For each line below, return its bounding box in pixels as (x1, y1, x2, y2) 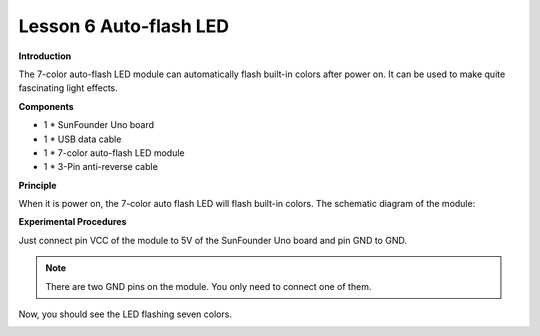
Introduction (18, 50, 72, 62)
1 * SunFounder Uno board (43, 119, 155, 131)
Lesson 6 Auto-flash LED (18, 15, 230, 37)
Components (18, 100, 74, 112)
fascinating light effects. (18, 82, 119, 94)
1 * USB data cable (43, 133, 122, 145)
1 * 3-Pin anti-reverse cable (43, 161, 159, 173)
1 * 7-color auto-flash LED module (43, 146, 185, 159)
